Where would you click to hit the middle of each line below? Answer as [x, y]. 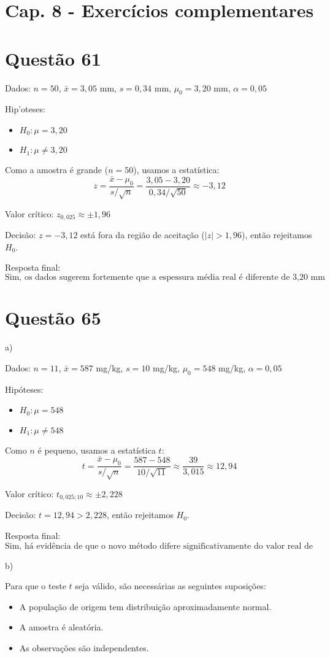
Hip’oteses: [25, 109]
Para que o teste [36, 586]
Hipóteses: [24, 389]
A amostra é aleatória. [61, 627]
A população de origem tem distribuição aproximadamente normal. [145, 606]
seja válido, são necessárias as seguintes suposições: [171, 586]
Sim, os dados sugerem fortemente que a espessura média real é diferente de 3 [151, 277]
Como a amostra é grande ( [57, 170]
